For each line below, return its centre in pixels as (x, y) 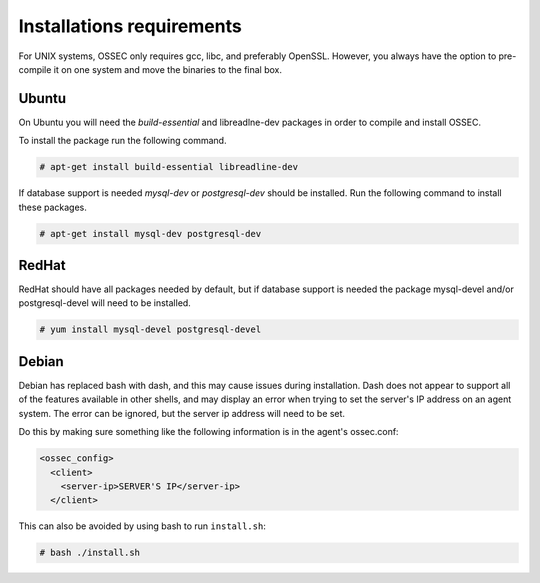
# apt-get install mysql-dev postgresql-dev (150, 233)
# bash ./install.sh (89, 553)
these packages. (52, 207)
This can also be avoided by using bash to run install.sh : (142, 526)
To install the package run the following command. (122, 141)
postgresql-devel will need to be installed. (105, 303)
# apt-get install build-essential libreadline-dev (169, 167)
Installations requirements (130, 26)
